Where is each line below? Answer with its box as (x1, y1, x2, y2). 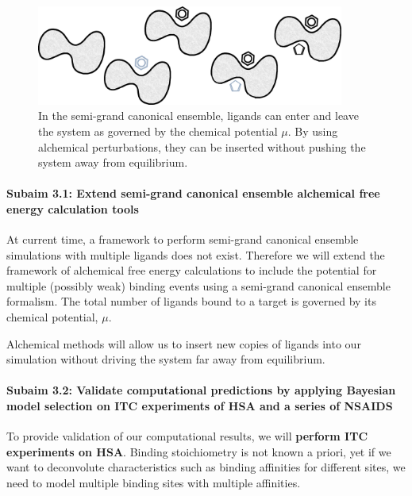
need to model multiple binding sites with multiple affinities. (6, 475, 301, 490)
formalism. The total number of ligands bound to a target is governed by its (6, 293, 376, 310)
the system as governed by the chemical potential (38, 122, 278, 139)
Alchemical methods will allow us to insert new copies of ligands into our (6, 335, 361, 352)
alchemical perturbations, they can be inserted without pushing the (38, 138, 366, 155)
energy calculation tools (6, 200, 139, 217)
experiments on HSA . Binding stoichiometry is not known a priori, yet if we (6, 443, 391, 459)
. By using (287, 122, 338, 139)
